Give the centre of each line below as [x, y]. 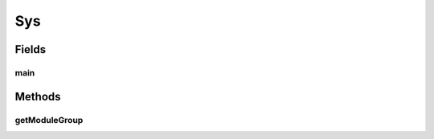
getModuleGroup [49, 120]
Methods [38, 96]
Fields [31, 49]
